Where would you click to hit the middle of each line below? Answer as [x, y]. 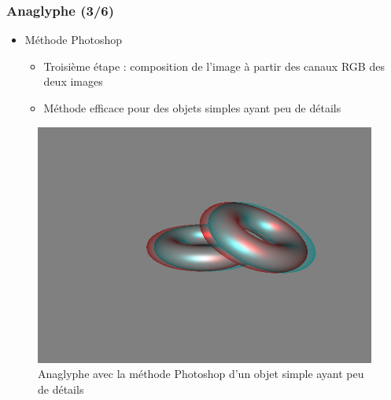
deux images [73, 81]
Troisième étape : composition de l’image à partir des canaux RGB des [214, 66]
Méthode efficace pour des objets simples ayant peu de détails [192, 108]
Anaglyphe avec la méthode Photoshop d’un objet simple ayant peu [201, 374]
